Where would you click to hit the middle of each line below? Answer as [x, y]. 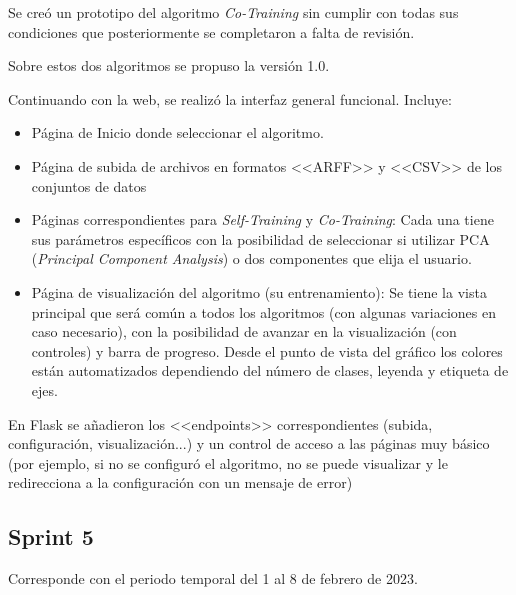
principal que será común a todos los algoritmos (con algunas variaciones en [263, 311]
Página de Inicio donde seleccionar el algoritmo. [177, 132]
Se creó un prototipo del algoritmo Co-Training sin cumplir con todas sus [233, 12]
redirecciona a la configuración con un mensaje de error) [180, 482]
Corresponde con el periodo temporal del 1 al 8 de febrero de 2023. [213, 578]
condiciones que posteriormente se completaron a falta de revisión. [211, 31]
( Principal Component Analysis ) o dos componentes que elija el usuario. [251, 258]
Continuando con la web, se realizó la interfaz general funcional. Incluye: [230, 98]
